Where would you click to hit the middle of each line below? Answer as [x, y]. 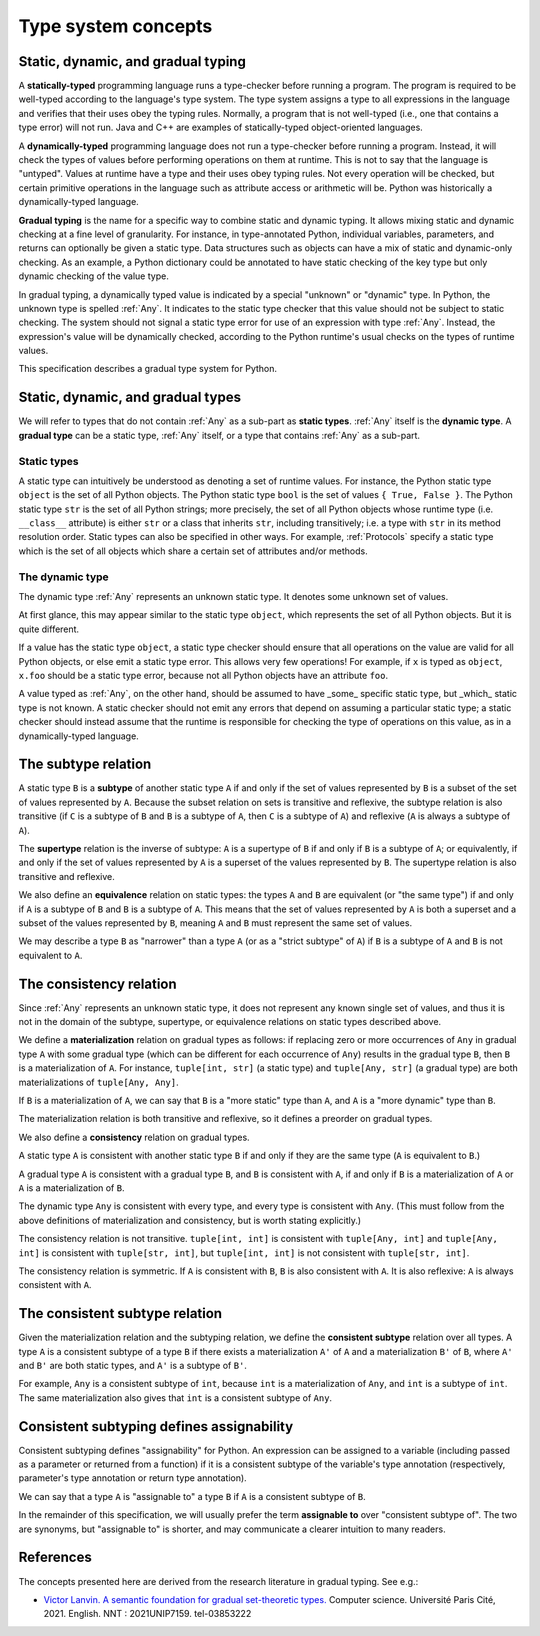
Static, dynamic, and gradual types [130, 397]
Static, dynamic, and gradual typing [132, 61]
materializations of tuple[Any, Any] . [98, 1082]
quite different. [49, 629]
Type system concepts [115, 26]
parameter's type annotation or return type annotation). [132, 1478]
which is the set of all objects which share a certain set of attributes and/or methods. [193, 551]
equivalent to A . [50, 955]
